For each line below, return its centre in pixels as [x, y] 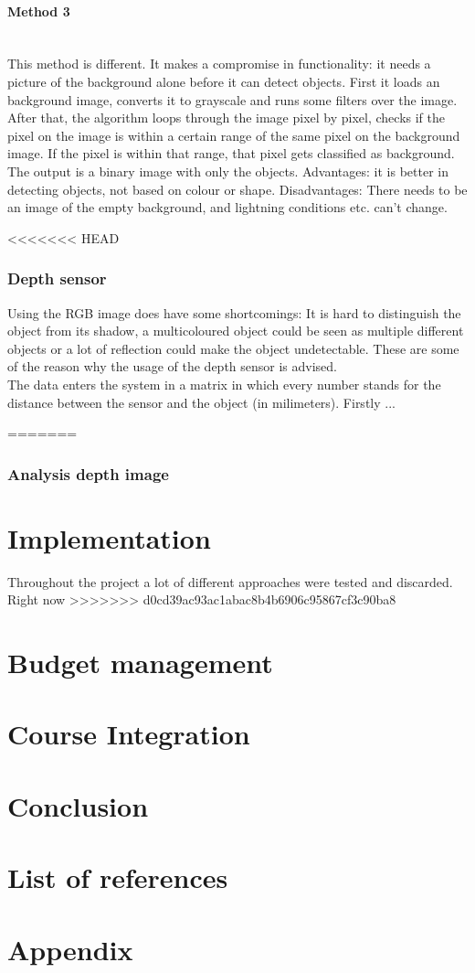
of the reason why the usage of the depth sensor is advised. [173, 366]
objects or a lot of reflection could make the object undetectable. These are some [233, 348]
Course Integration [129, 734]
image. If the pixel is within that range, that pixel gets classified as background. [231, 153]
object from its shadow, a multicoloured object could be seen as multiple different [236, 331]
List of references [118, 877]
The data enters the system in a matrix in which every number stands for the [224, 384]
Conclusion [78, 805]
